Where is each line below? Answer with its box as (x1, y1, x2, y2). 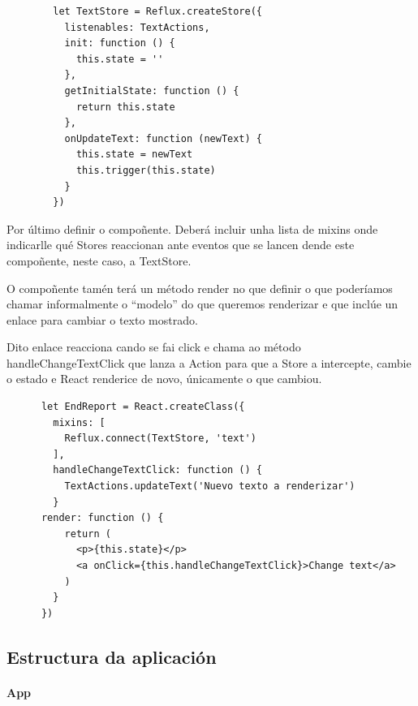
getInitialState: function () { (64, 84, 239, 97)
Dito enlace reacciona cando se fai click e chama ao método (6, 338, 301, 355)
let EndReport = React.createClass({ (41, 401, 245, 413)
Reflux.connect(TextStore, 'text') (64, 433, 256, 445)
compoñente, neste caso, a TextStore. (6, 252, 192, 269)
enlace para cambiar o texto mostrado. (6, 311, 198, 328)
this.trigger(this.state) (75, 164, 216, 176)
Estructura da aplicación (6, 644, 217, 669)
